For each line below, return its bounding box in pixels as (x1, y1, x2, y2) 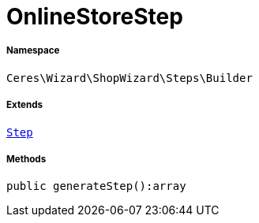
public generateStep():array (6, 180, 186, 193)
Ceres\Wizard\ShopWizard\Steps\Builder (6, 71, 253, 84)
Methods (6, 153, 47, 165)
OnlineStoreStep (6, 3, 183, 30)
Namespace (6, 45, 60, 57)
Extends (6, 99, 43, 111)
